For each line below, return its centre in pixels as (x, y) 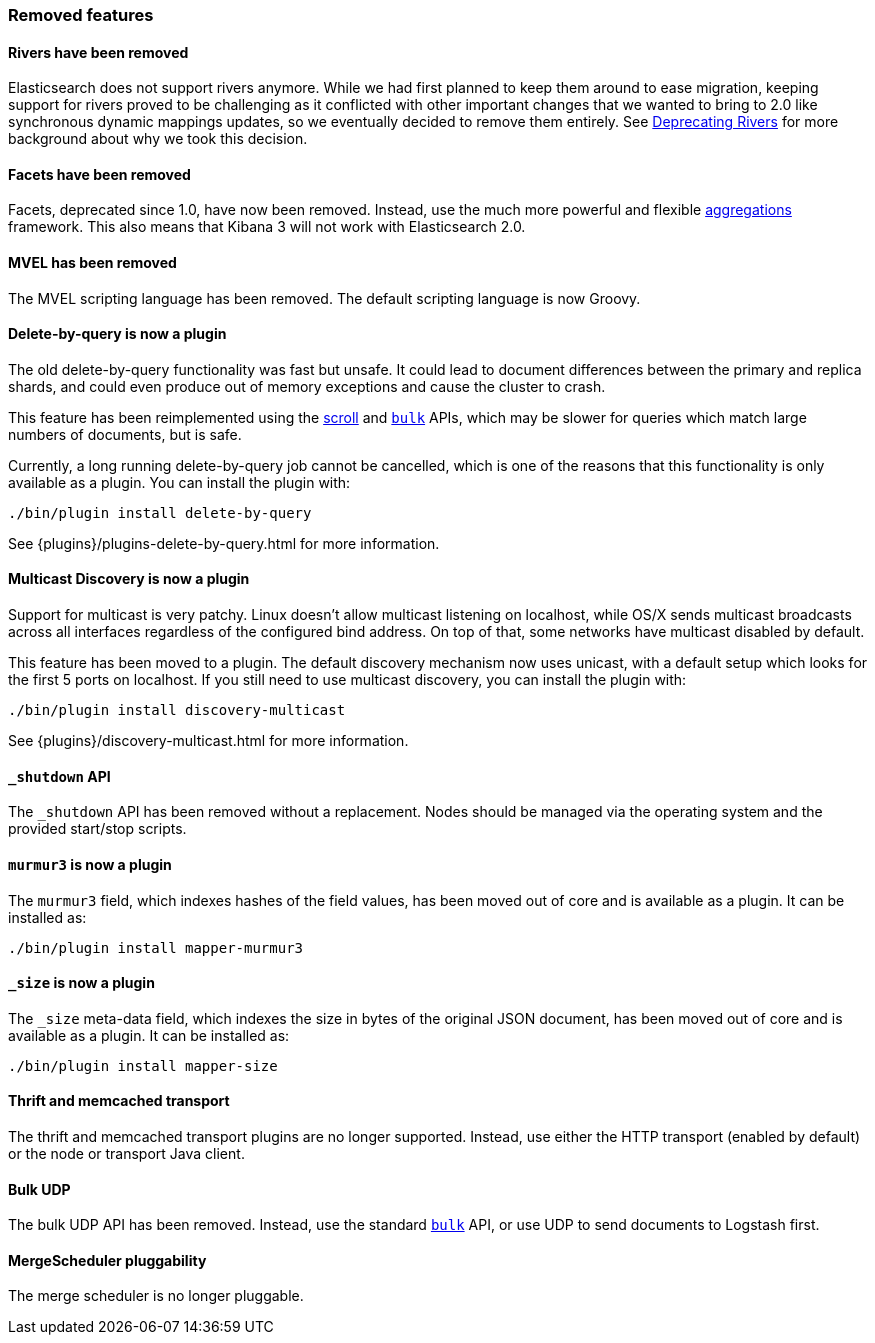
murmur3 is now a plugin (90, 864)
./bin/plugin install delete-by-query (160, 512)
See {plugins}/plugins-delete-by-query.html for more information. (224, 543)
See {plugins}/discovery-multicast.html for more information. (208, 741)
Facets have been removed (99, 174)
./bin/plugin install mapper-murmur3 (156, 947)
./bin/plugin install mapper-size (143, 1065)
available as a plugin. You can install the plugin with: (179, 482)
